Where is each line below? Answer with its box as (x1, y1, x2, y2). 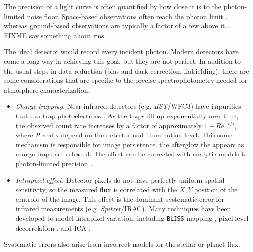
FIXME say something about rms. (4, 30, 106, 40)
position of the (194, 184, 238, 194)
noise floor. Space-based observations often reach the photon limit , (27, 11, 228, 21)
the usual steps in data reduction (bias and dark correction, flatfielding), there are (4, 65, 249, 76)
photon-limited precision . (15, 158, 93, 168)
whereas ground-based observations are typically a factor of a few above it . (4, 20, 230, 31)
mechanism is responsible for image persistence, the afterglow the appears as (15, 139, 244, 149)
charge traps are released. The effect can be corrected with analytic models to (15, 149, 248, 159)
